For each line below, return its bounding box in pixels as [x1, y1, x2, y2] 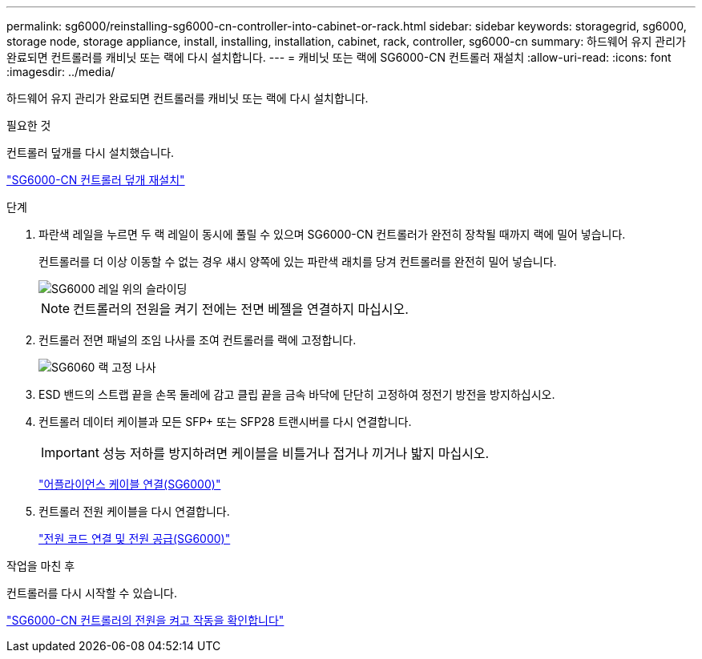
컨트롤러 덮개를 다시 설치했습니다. [6, 146, 175, 159]
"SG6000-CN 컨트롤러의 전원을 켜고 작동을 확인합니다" [6, 613, 284, 627]
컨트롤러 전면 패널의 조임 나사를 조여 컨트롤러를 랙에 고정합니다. [38, 333, 357, 347]
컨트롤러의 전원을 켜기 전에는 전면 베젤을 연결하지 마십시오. [73, 301, 409, 317]
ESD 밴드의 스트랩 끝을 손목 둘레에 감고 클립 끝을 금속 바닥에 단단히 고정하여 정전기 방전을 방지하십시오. [38, 388, 555, 401]
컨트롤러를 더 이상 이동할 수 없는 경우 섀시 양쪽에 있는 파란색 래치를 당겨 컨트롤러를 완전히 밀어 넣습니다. [38, 255, 557, 268]
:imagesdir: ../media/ [6, 65, 115, 78]
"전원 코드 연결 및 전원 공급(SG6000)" [38, 532, 231, 545]
